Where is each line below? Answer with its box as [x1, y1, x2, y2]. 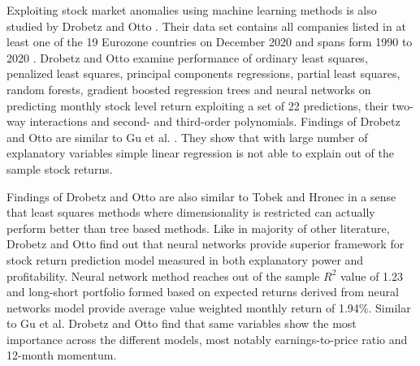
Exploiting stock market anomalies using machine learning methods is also [6, 2, 377, 18]
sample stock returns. [6, 160, 113, 177]
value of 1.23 [340, 267, 403, 284]
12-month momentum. [6, 347, 117, 364]
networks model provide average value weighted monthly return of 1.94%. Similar [6, 299, 411, 316]
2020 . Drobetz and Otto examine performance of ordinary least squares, [6, 49, 368, 66]
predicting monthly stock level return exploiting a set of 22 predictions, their [6, 97, 388, 114]
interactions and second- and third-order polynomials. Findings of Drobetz [29, 113, 401, 130]
